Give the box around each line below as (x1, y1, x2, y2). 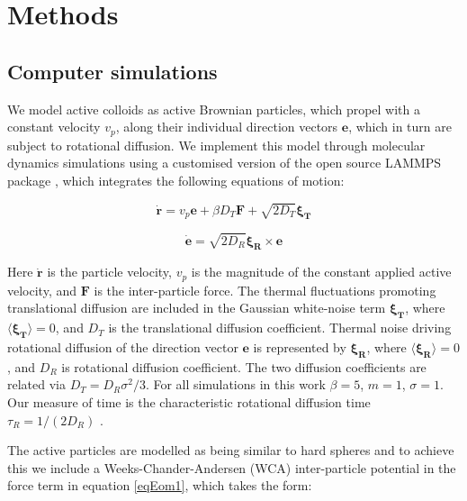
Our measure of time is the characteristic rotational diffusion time (7, 392, 371, 411)
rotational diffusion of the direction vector (7, 337, 238, 356)
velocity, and (7, 280, 77, 299)
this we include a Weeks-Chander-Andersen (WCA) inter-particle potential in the (7, 458, 456, 477)
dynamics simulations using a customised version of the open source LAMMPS (7, 153, 442, 172)
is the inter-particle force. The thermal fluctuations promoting (94, 280, 436, 299)
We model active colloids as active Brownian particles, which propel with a (7, 99, 421, 118)
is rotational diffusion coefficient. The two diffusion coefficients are (61, 357, 427, 376)
